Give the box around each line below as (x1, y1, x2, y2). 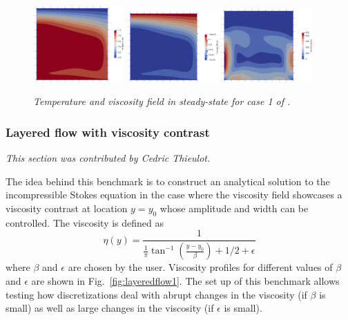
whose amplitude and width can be (159, 201, 309, 216)
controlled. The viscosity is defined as (6, 215, 164, 229)
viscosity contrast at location (6, 201, 128, 216)
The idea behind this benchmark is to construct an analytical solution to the (6, 173, 330, 188)
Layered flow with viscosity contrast (6, 123, 210, 140)
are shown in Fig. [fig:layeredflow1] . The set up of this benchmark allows (31, 273, 340, 288)
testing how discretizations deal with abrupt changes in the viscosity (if (6, 287, 307, 301)
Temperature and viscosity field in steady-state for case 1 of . (33, 94, 291, 109)
